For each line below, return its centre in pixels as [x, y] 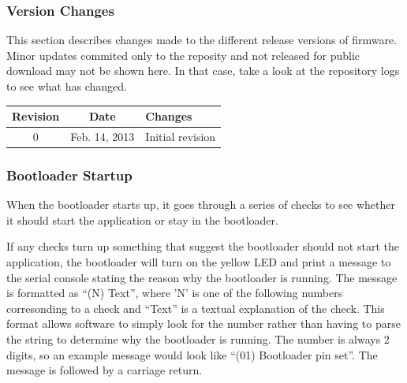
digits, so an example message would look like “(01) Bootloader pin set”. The [192, 354]
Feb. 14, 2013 [103, 136]
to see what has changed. [67, 86]
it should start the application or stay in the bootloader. [142, 219]
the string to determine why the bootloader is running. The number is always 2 [198, 339]
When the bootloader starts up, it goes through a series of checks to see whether [201, 205]
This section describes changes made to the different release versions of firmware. [202, 40]
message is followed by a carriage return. [105, 370]
